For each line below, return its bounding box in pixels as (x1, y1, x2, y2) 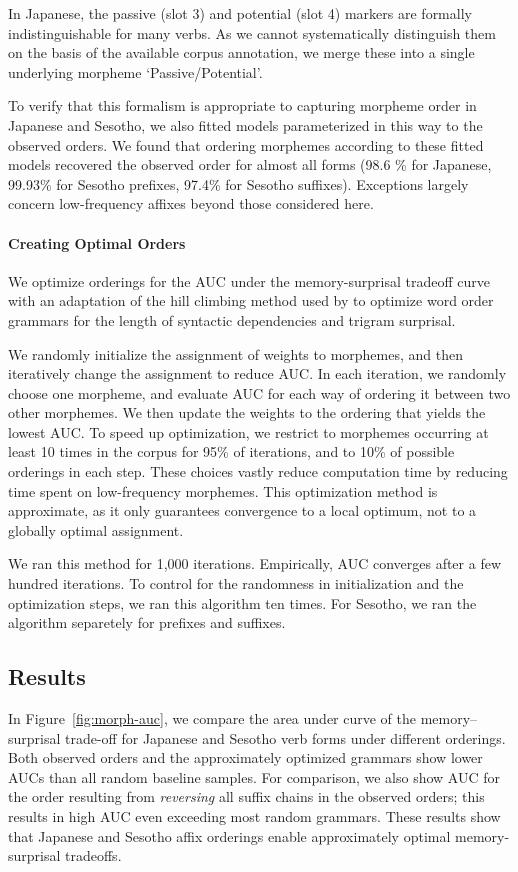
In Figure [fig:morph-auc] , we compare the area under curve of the (8, 708, 416, 729)
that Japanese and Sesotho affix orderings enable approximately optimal (8, 825, 451, 846)
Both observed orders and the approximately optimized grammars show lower (8, 747, 483, 768)
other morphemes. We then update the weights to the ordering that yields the (8, 402, 486, 423)
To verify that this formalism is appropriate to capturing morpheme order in (8, 95, 477, 116)
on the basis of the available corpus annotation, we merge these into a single (8, 42, 475, 63)
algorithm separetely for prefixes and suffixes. (8, 612, 286, 633)
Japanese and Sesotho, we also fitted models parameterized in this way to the (8, 114, 483, 135)
